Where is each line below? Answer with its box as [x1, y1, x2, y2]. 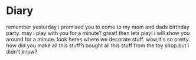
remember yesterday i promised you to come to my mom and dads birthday [6, 23, 190, 30]
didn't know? [6, 48, 38, 55]
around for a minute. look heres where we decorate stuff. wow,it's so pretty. [6, 36, 190, 43]
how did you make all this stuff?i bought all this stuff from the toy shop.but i [6, 42, 190, 49]
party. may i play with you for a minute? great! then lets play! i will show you [6, 29, 190, 36]
